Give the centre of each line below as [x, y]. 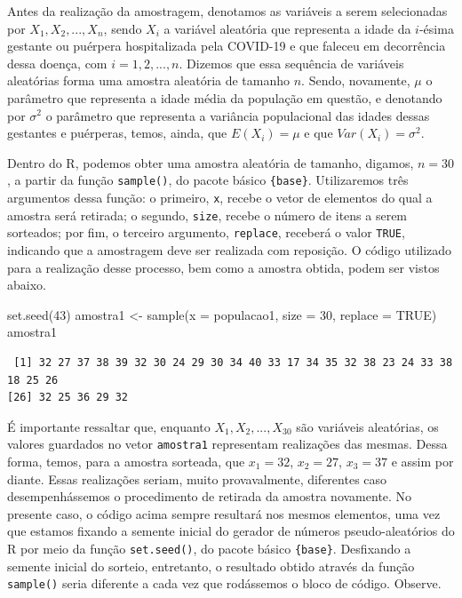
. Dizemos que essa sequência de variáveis [291, 63]
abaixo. [27, 285]
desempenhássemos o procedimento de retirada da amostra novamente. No [210, 496]
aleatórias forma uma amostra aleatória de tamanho [149, 80]
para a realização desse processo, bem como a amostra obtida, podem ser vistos [223, 267]
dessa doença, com [57, 63]
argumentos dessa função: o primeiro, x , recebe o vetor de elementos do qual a [220, 197]
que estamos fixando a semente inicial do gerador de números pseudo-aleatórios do [231, 531]
